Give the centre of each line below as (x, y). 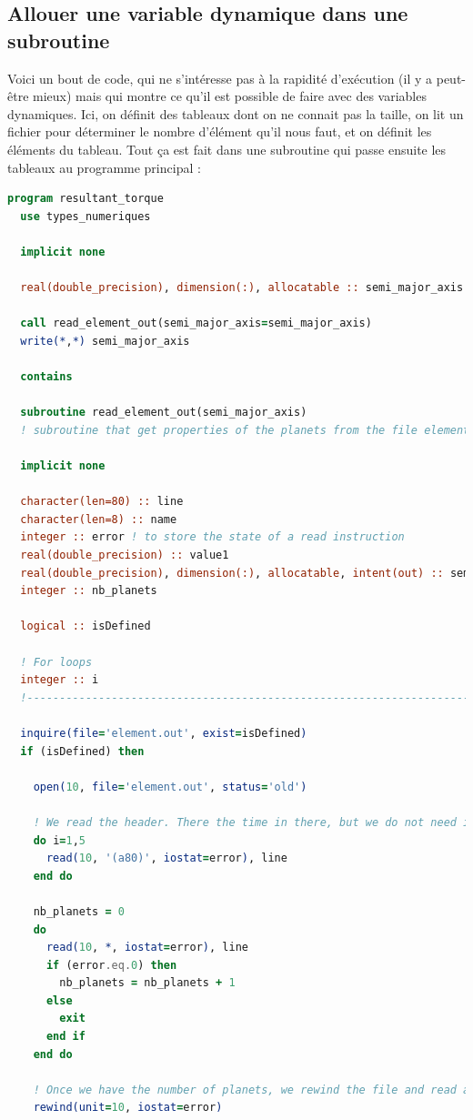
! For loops (56, 662)
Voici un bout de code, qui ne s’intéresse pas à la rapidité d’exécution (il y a (220, 78)
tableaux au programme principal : (104, 167)
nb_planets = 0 (79, 911)
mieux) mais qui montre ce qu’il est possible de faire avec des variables (230, 96)
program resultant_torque (86, 199)
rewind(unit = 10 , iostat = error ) (128, 1108)
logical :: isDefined (86, 626)
